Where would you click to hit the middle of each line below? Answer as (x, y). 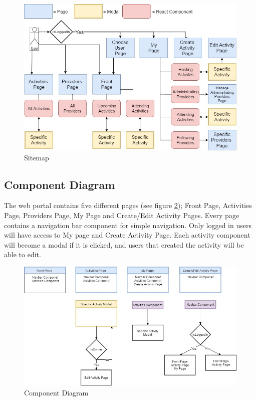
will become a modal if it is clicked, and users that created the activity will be (124, 244)
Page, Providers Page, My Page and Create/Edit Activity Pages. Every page (122, 215)
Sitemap (37, 157)
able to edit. (23, 254)
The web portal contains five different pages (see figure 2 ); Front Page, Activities (128, 205)
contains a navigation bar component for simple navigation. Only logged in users (128, 225)
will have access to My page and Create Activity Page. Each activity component (127, 235)
